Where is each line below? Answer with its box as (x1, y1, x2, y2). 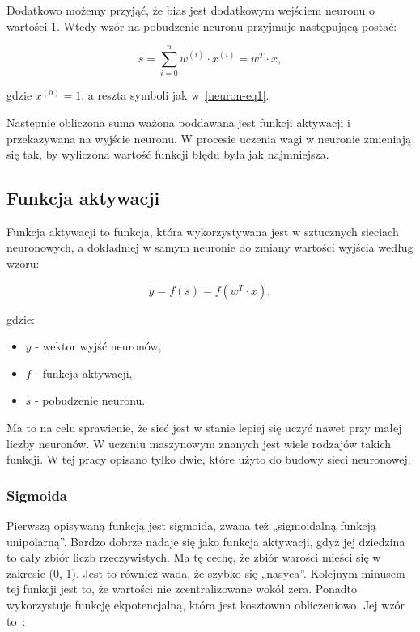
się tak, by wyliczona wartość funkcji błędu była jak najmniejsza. (6, 146, 329, 163)
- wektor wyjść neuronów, (35, 337, 162, 354)
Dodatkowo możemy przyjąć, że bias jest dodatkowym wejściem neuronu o (6, 2, 375, 18)
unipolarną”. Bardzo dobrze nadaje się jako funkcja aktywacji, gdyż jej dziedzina (6, 532, 405, 549)
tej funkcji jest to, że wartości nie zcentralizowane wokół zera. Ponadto (6, 580, 357, 597)
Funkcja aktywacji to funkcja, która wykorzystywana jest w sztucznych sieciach (6, 223, 399, 240)
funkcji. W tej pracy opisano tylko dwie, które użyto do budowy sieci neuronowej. (6, 451, 411, 468)
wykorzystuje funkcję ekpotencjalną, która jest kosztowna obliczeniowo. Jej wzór (6, 596, 405, 613)
